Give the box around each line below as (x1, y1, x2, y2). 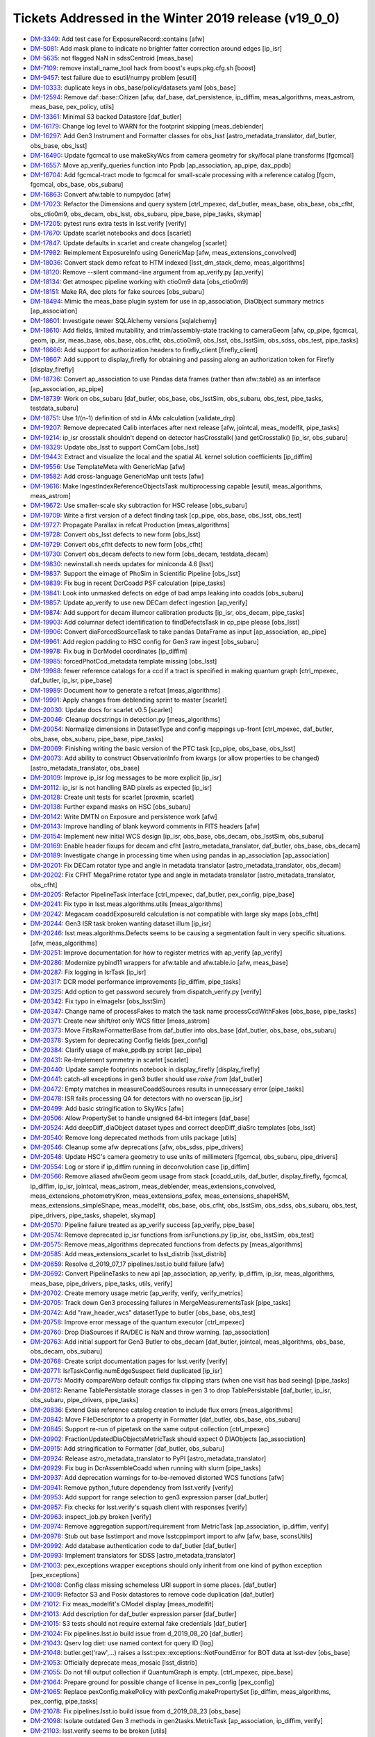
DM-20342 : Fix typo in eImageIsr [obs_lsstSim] (30, 997, 166, 1005)
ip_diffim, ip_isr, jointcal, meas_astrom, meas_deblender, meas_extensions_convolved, (30, 1182, 276, 1190)
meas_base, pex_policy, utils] (30, 103, 115, 111)
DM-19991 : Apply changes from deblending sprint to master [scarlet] (30, 695, 227, 705)
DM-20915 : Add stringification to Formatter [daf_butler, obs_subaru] (30, 1444, 225, 1453)
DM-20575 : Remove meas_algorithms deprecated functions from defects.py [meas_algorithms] (30, 1240, 303, 1249)
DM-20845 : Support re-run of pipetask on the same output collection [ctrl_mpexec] (30, 1425, 270, 1433)
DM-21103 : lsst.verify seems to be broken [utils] (30, 1727, 167, 1735)
